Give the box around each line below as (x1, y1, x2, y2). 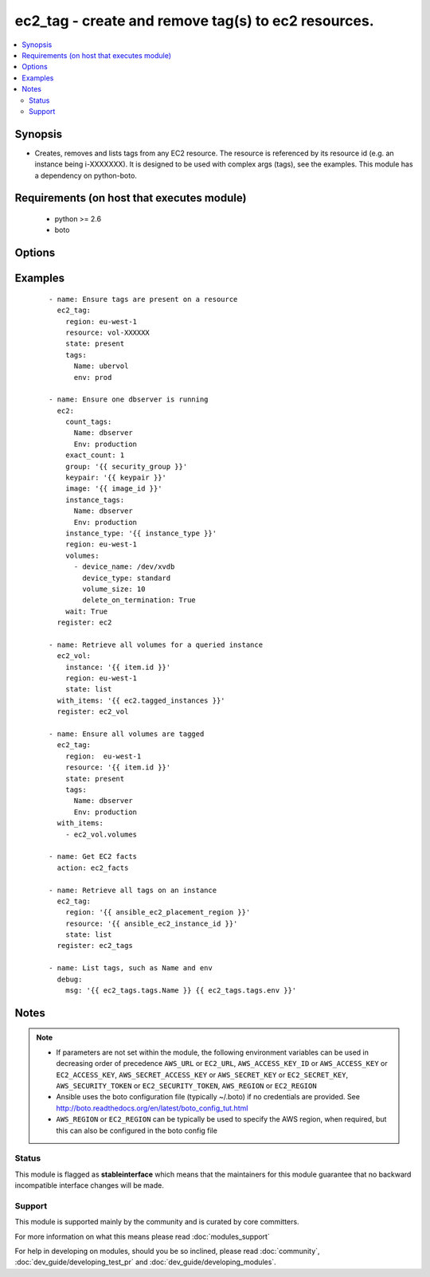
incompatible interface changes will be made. (14, 1181, 165, 1190)
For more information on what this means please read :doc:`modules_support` (14, 1232, 270, 1241)
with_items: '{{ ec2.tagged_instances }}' (57, 695, 226, 705)
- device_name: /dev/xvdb (73, 562, 175, 571)
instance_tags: (64, 495, 125, 504)
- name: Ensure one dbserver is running (49, 395, 209, 404)
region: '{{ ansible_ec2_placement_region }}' (64, 908, 251, 917)
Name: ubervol (73, 362, 129, 370)
